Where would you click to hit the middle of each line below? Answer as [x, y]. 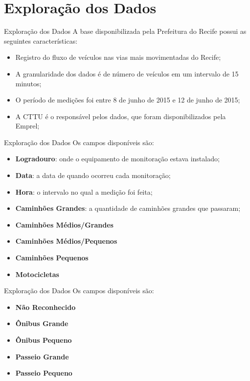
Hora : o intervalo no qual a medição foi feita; [84, 191]
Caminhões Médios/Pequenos [66, 241]
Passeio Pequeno [44, 373]
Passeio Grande [42, 356]
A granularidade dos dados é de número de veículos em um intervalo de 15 [127, 73]
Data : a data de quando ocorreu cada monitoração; [93, 175]
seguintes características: [41, 40]
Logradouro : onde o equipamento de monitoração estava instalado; [117, 159]
